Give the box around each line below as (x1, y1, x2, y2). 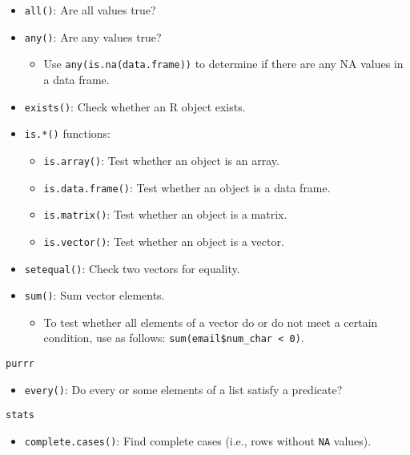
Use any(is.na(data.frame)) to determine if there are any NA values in (43, 55, 404, 72)
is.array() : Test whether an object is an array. (43, 151, 279, 168)
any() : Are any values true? (24, 28, 162, 45)
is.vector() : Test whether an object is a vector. (43, 232, 284, 249)
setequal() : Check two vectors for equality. (24, 260, 240, 276)
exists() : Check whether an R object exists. (24, 98, 246, 115)
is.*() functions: (24, 125, 111, 142)
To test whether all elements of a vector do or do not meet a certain (43, 313, 378, 330)
